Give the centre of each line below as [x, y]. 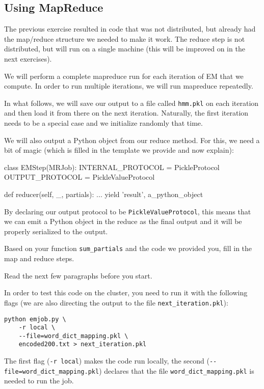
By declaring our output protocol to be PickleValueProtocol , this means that [128, 211]
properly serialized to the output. [56, 231]
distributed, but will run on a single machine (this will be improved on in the [125, 49]
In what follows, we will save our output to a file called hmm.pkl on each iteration [131, 103]
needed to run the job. [39, 381]
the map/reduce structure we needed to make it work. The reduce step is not [125, 38]
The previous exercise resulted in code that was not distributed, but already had [130, 29]
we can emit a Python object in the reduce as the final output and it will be [123, 221]
